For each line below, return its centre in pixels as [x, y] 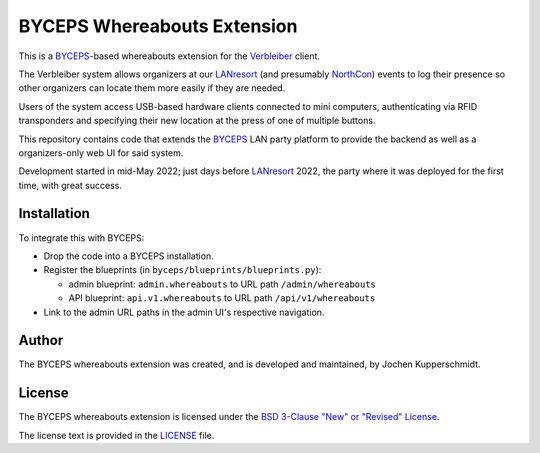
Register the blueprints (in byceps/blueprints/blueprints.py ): [182, 270]
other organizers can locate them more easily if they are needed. [152, 88]
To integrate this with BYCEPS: [81, 237]
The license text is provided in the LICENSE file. [116, 435]
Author [41, 340]
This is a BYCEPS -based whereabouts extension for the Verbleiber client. [169, 56]
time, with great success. [70, 185]
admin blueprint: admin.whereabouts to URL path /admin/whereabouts [222, 284]
